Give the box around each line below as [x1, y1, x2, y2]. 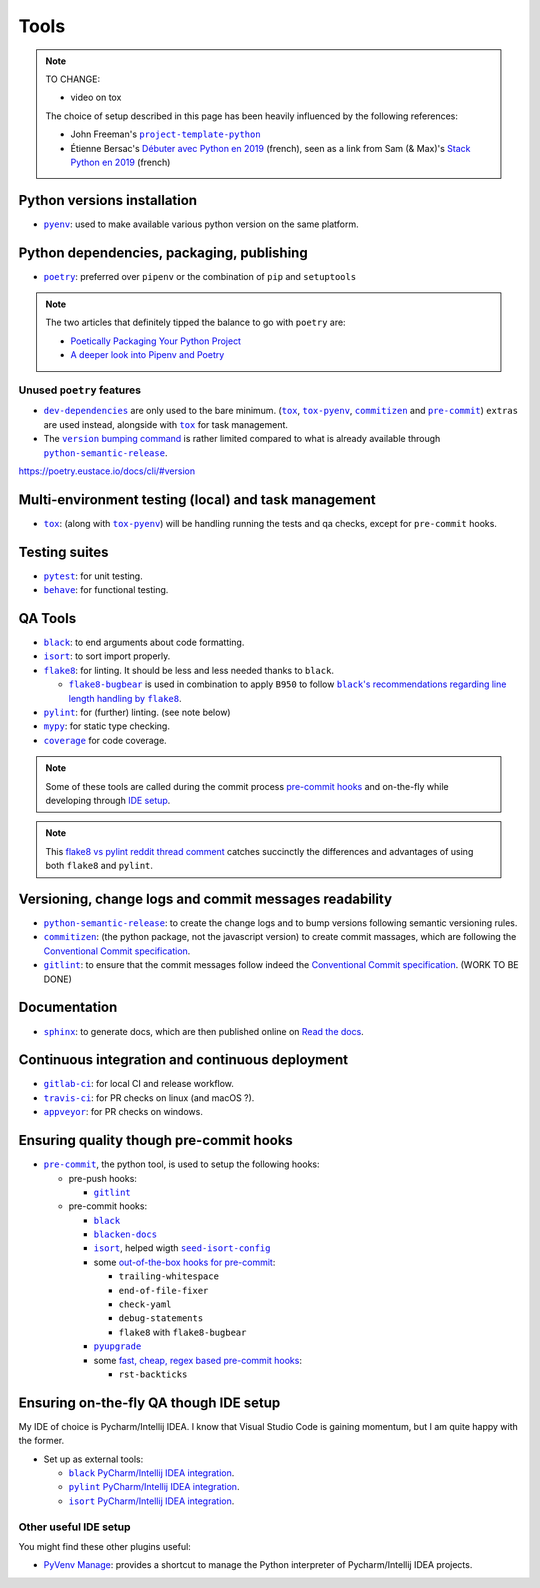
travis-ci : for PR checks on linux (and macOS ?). [43, 1091, 255, 1104]
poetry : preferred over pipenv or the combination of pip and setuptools [43, 270, 357, 282]
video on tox [70, 91, 122, 104]
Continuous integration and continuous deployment [18, 1051, 349, 1069]
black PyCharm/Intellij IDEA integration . [68, 1467, 235, 1479]
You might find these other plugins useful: [18, 1540, 192, 1552]
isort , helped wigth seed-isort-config [93, 1242, 271, 1254]
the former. [18, 1435, 65, 1447]
